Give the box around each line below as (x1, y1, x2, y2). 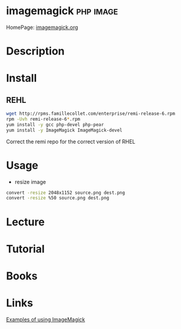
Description (6, 44, 65, 58)
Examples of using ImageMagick (6, 315, 85, 323)
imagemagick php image (6, 4, 119, 18)
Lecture (6, 215, 45, 228)
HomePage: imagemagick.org (6, 24, 78, 31)
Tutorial (6, 242, 45, 256)
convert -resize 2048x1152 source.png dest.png (6, 189, 126, 196)
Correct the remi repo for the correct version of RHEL (6, 138, 136, 145)
